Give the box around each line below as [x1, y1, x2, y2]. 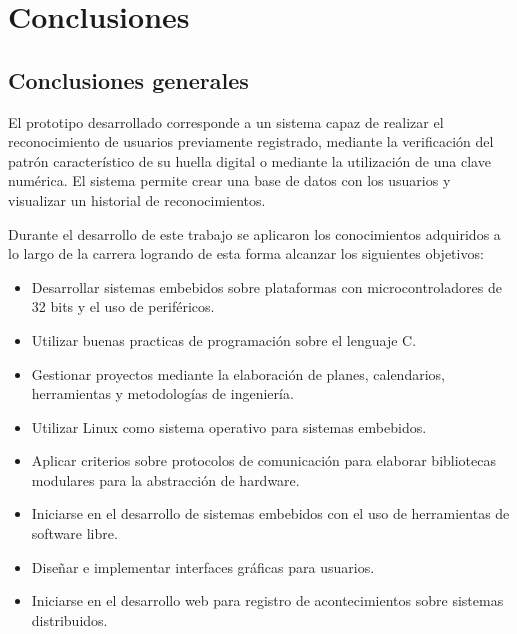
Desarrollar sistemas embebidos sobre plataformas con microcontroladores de [31, 276, 502, 297]
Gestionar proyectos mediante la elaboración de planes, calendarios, [31, 363, 445, 384]
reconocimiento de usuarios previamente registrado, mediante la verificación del [8, 131, 494, 152]
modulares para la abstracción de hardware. [31, 469, 300, 490]
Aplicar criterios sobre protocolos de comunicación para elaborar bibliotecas [31, 450, 496, 471]
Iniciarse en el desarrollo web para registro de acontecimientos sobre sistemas [31, 590, 504, 611]
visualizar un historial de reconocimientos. [8, 189, 266, 210]
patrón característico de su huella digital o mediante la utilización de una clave [8, 150, 491, 171]
